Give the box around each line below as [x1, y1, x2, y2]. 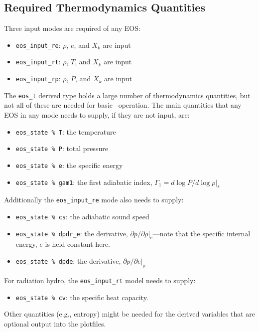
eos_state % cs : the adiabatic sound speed [15, 211, 149, 222]
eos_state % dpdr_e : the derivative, [15, 228, 128, 238]
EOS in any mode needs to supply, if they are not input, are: [4, 110, 190, 120]
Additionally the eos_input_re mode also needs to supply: [4, 194, 184, 205]
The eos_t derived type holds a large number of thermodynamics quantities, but [4, 90, 251, 100]
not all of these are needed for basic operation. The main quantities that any [4, 100, 242, 110]
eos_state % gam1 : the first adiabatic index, [15, 176, 152, 187]
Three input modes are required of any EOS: [4, 23, 140, 33]
